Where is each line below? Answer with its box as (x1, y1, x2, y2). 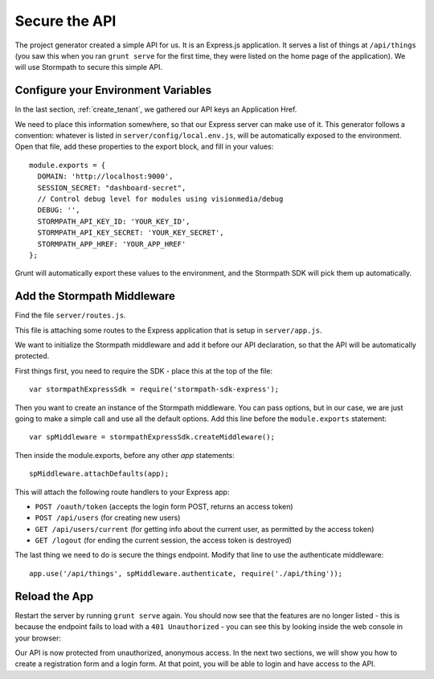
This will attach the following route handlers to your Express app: (14, 487, 230, 497)
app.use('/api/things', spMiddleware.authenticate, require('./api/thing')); (29, 569, 343, 578)
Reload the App (14, 589, 94, 603)
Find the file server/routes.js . (14, 310, 126, 321)
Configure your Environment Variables (14, 84, 212, 97)
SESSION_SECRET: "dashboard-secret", (37, 183, 186, 192)
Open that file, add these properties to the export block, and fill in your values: (14, 141, 274, 152)
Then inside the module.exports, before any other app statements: (14, 450, 235, 460)
